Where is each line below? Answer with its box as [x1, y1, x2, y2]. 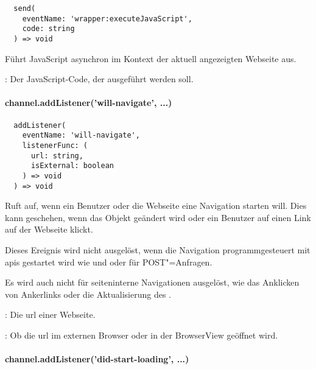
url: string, [30, 151, 83, 160]
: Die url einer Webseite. [5, 308, 96, 321]
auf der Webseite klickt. [5, 223, 93, 236]
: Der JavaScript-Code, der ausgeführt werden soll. [5, 72, 194, 85]
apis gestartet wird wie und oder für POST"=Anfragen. [5, 255, 212, 268]
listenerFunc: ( [22, 141, 88, 150]
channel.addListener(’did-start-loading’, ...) [5, 353, 189, 365]
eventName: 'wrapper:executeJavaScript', [22, 14, 192, 23]
